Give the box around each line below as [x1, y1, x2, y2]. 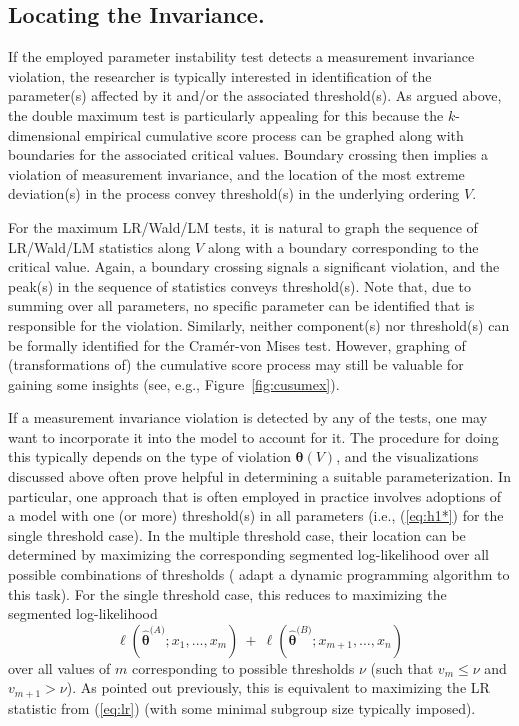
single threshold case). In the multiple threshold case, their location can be [8, 524, 466, 545]
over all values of [8, 657, 111, 678]
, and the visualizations [336, 446, 479, 467]
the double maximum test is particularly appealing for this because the [8, 104, 444, 125]
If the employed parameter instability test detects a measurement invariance [8, 46, 475, 67]
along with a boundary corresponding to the [207, 236, 479, 257]
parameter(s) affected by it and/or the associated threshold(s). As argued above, [8, 85, 502, 106]
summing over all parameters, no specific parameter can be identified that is [8, 295, 475, 316]
